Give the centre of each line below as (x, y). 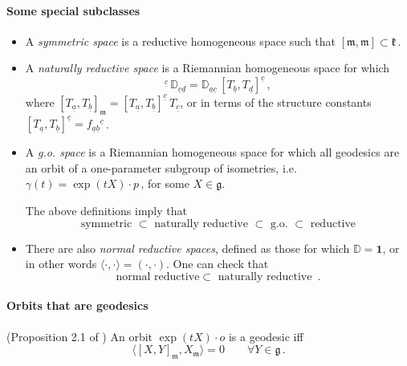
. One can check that (218, 264)
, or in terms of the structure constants (276, 102)
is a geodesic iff (266, 336)
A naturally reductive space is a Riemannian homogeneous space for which (208, 68)
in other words (61, 264)
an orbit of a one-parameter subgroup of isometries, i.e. (161, 167)
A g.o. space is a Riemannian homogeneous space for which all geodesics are (212, 152)
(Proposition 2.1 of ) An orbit (80, 336)
